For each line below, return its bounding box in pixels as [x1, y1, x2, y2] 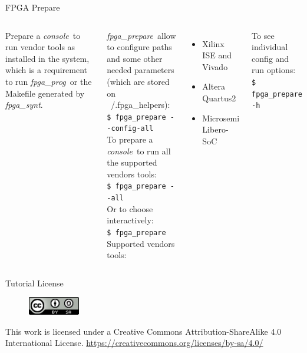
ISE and [202, 49, 232, 61]
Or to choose [107, 202, 153, 215]
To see [252, 29, 275, 41]
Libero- [202, 123, 229, 136]
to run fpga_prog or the [5, 75, 92, 87]
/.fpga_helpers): [111, 98, 170, 111]
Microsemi [202, 111, 240, 124]
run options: [252, 64, 296, 76]
